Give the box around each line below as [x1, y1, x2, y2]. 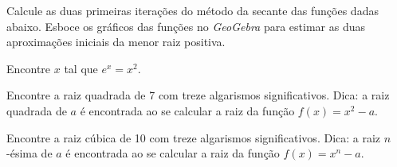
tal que [64, 60, 98, 76]
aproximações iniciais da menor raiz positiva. [6, 33, 226, 50]
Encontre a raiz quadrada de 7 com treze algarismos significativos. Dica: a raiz [6, 87, 390, 103]
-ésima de [6, 145, 53, 161]
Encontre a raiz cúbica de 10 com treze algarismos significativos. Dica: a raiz [6, 129, 381, 146]
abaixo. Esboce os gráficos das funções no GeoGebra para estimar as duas [6, 17, 365, 34]
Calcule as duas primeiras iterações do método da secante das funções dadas [6, 2, 379, 18]
